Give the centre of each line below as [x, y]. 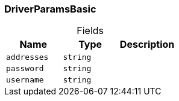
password [25, 69]
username [25, 80]
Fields [90, 31]
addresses [27, 57]
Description [147, 45]
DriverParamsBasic [50, 9]
